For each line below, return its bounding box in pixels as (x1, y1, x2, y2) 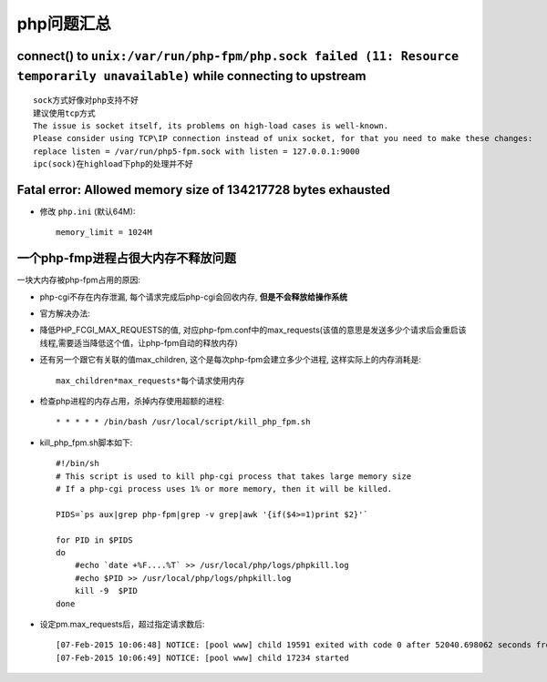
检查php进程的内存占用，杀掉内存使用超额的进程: (39, 396, 225, 407)
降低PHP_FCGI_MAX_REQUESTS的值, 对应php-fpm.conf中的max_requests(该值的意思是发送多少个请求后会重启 (39, 324, 459, 336)
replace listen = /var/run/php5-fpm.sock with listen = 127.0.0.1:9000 (33, 146, 360, 157)
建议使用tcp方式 (33, 107, 96, 118)
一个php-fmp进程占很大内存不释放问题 (16, 250, 237, 266)
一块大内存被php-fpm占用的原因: (16, 274, 140, 286)
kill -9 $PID (74, 585, 139, 596)
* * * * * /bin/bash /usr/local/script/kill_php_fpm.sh (56, 417, 311, 427)
